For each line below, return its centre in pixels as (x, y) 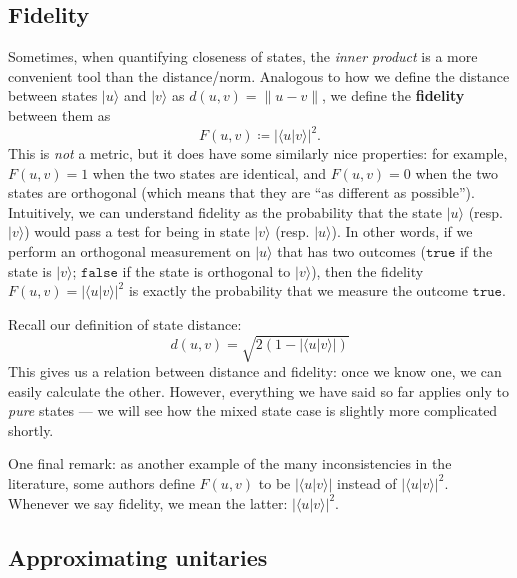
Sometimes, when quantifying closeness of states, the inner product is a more (243, 56)
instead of (367, 482)
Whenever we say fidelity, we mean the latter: (148, 502)
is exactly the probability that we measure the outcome (298, 290)
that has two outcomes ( (351, 251)
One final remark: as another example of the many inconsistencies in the (230, 463)
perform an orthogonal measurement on (129, 251)
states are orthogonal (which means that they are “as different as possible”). (241, 192)
